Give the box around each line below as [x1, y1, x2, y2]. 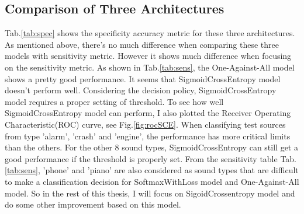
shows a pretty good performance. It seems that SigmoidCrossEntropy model [5, 72, 281, 85]
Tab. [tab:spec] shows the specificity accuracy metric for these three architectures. [5, 27, 295, 39]
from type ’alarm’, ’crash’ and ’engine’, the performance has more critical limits [5, 129, 291, 142]
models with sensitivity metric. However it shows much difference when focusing [5, 50, 292, 62]
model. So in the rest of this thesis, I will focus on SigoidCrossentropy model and [5, 187, 295, 199]
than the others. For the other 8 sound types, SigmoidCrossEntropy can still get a [5, 141, 298, 153]
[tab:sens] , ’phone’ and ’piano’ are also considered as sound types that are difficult [5, 164, 299, 176]
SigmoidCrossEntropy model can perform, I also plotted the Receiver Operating [5, 107, 291, 119]
